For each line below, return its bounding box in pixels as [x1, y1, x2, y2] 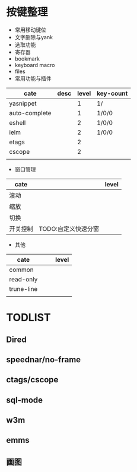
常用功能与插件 [14, 75, 52, 82]
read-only [9, 275, 38, 283]
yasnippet [9, 99, 37, 107]
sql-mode [6, 395, 43, 405]
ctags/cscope [6, 375, 59, 385]
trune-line [9, 284, 38, 293]
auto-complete [9, 109, 52, 117]
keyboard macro [14, 61, 55, 68]
